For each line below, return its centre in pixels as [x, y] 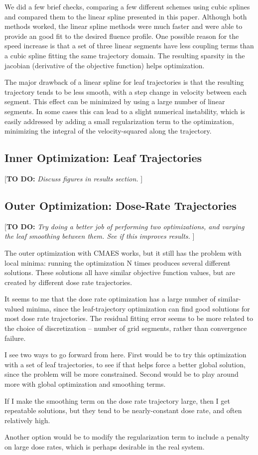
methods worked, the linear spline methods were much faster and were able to [124, 26]
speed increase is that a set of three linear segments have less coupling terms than [129, 46]
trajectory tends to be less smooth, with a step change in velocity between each [126, 91]
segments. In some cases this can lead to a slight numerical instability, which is [125, 111]
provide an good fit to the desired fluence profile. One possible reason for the [122, 36]
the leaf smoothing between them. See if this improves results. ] [100, 236]
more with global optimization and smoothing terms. [85, 384]
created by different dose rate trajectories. [68, 282]
